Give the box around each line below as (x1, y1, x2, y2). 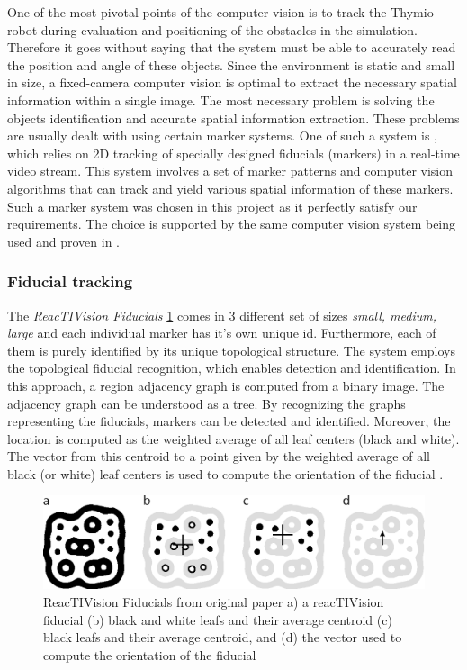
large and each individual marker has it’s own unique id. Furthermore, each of (7, 323, 436, 342)
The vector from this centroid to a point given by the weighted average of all (7, 447, 430, 466)
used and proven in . (7, 231, 120, 250)
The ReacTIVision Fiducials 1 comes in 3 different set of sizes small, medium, (7, 305, 437, 324)
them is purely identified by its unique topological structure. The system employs (7, 340, 455, 359)
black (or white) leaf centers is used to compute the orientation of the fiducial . (7, 464, 444, 483)
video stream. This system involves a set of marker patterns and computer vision (7, 161, 454, 180)
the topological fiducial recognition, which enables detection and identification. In (7, 358, 456, 377)
